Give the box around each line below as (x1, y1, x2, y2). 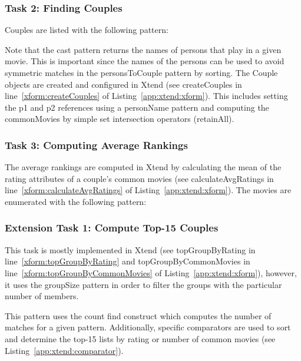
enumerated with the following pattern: (5, 195, 147, 207)
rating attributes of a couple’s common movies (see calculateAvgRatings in (5, 172, 274, 184)
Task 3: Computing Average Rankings (5, 137, 188, 152)
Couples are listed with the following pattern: (5, 24, 168, 36)
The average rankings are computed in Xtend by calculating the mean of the (5, 161, 282, 173)
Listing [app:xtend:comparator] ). (5, 344, 124, 356)
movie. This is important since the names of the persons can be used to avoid (5, 55, 285, 67)
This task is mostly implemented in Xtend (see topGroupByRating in (5, 243, 256, 256)
